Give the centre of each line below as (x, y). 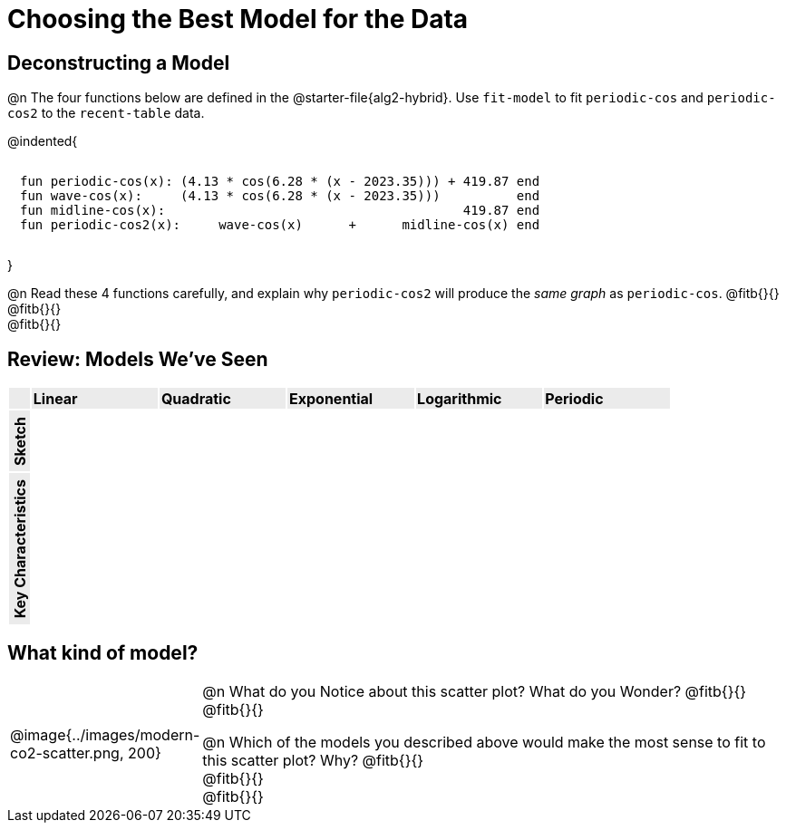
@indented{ (43, 141)
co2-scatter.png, (67, 753)
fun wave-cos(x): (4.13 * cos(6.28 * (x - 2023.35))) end (280, 196)
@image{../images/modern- (105, 734)
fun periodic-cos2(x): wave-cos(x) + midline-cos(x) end (280, 225)
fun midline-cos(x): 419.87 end (280, 211)
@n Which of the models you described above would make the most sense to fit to (484, 742)
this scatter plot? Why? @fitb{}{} (313, 760)
